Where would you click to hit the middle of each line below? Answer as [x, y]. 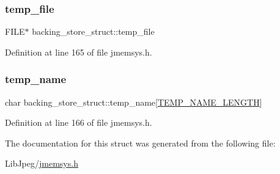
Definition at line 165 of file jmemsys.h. [79, 52]
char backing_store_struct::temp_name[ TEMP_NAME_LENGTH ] [134, 102]
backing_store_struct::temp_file [93, 31]
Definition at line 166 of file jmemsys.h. [79, 122]
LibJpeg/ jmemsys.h [42, 163]
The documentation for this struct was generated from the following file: [140, 143]
